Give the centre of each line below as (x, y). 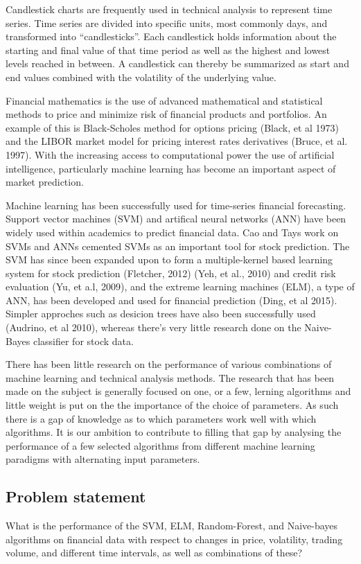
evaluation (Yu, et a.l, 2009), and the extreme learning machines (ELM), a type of (180, 287)
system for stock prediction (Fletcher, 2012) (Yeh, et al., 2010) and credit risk (171, 273)
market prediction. (45, 182)
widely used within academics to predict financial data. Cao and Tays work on (172, 232)
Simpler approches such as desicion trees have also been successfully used (161, 314)
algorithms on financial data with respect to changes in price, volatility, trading (174, 539)
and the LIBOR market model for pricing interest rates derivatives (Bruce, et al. (177, 141)
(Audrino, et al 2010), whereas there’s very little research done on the (153, 327)
